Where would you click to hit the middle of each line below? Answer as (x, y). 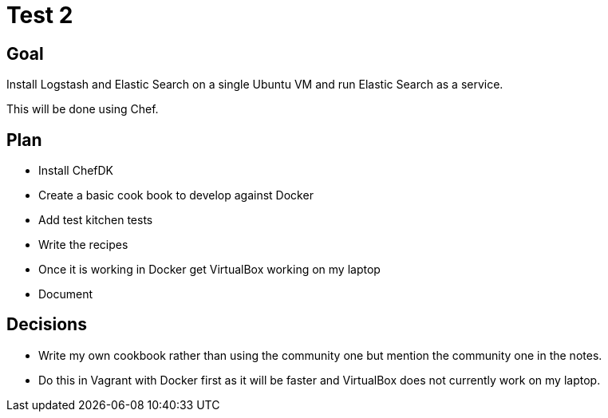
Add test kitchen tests (96, 220)
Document (66, 294)
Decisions (47, 325)
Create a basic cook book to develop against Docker (176, 195)
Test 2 (40, 15)
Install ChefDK (76, 171)
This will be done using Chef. (83, 109)
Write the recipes (83, 245)
